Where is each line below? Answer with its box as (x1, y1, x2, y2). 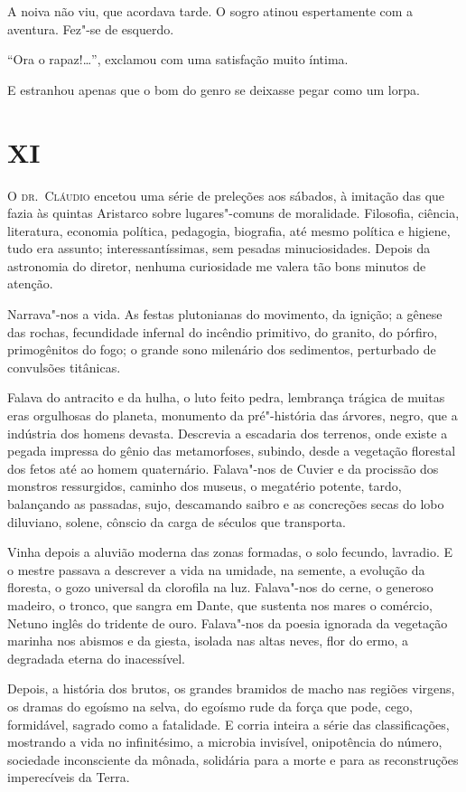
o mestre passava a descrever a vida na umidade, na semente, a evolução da (7, 560, 425, 579)
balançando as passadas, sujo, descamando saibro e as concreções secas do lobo (7, 495, 444, 513)
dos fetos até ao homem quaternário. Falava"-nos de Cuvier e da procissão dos (7, 458, 439, 477)
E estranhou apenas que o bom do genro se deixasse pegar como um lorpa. (7, 80, 420, 99)
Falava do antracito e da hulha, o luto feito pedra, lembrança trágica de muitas (7, 388, 445, 407)
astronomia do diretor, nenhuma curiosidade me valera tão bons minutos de (7, 256, 426, 275)
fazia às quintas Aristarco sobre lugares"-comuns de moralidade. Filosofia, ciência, (7, 203, 460, 222)
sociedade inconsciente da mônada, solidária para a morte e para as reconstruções (7, 750, 459, 768)
